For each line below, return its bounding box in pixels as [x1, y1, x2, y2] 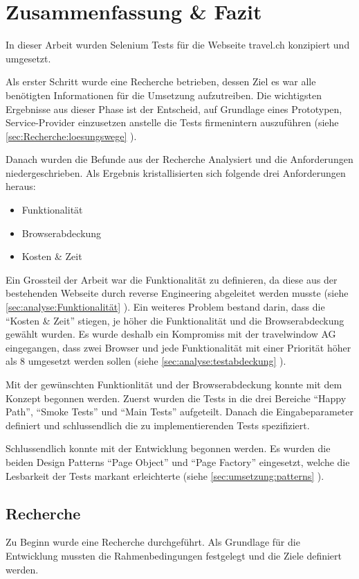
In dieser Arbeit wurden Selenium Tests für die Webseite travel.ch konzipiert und [6, 37, 350, 52]
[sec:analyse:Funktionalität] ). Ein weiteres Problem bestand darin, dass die [6, 300, 325, 314]
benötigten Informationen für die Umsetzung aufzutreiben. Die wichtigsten [6, 87, 322, 102]
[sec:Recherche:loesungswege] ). [6, 128, 137, 143]
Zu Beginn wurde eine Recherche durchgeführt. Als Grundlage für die [6, 535, 300, 549]
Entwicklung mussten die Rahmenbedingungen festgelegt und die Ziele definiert [6, 548, 342, 562]
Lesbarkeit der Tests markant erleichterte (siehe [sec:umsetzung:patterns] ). [6, 468, 324, 483]
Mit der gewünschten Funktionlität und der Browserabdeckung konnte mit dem [6, 377, 342, 391]
